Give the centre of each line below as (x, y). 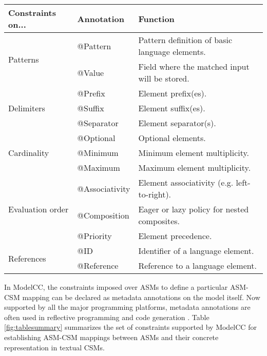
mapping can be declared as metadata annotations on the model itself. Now (141, 297)
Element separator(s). (177, 123)
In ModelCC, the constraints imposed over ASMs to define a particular (116, 287)
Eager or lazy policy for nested (194, 209)
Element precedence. (175, 236)
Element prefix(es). (173, 93)
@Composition (103, 215)
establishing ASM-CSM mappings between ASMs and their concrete (111, 337)
